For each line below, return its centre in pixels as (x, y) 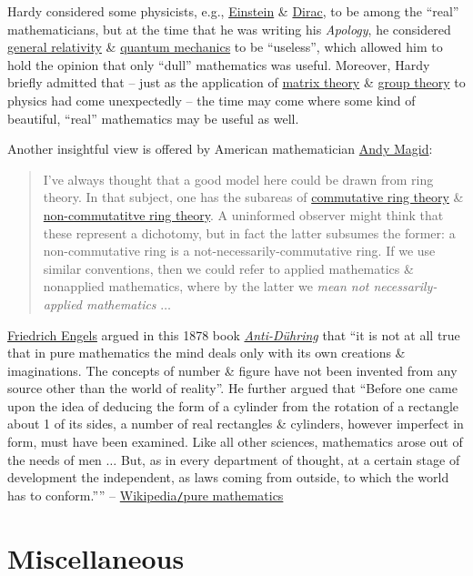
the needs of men (55, 459)
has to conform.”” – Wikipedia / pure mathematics (146, 495)
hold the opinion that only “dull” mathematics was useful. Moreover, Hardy (219, 64)
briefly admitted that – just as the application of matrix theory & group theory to (236, 82)
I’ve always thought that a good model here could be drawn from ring (238, 179)
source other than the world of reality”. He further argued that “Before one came (232, 388)
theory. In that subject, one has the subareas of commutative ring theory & (253, 197)
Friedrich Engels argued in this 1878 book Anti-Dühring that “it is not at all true (234, 334)
